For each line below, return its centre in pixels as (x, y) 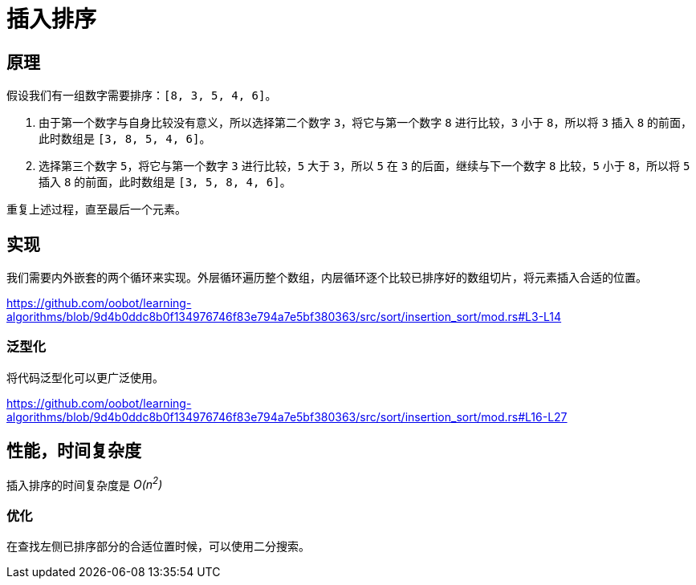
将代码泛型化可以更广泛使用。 (85, 377)
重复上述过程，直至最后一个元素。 (96, 209)
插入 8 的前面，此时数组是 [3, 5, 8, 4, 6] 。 (165, 182)
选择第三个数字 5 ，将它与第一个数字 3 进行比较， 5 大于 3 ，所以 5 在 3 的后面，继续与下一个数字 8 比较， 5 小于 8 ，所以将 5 (364, 166)
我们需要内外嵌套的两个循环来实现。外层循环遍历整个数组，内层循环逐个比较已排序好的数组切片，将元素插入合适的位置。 (327, 278)
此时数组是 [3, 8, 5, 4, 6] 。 (125, 139)
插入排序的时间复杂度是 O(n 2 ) (85, 483)
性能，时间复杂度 (74, 451)
